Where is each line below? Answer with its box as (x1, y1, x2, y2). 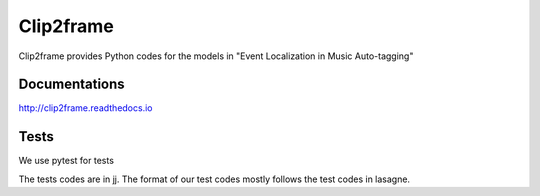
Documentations (18, 76, 125, 93)
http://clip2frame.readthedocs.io (18, 102, 153, 114)
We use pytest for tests (18, 155, 115, 167)
